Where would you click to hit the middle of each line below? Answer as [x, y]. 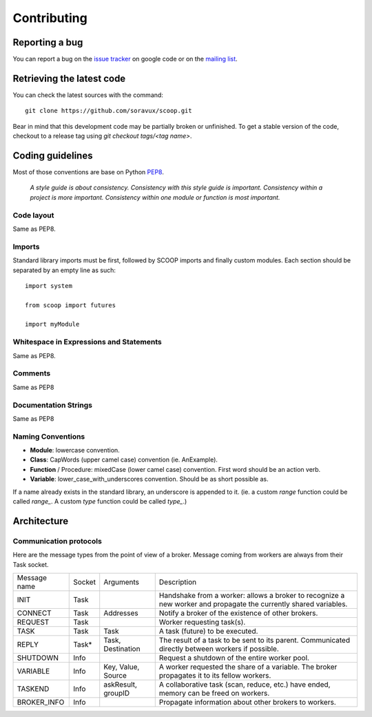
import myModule [52, 324]
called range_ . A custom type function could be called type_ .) [100, 501]
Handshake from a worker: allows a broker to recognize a [252, 595]
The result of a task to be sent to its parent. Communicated [255, 640]
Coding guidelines [53, 155]
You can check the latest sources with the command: [88, 95]
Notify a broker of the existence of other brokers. [238, 613]
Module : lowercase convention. [75, 450]
